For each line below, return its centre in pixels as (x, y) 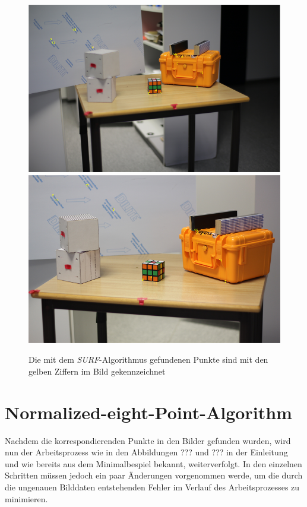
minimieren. (26, 498)
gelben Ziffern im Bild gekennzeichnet (97, 371)
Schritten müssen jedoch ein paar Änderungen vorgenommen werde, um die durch (154, 475)
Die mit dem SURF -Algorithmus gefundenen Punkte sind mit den (148, 359)
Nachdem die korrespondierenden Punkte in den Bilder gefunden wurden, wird (148, 440)
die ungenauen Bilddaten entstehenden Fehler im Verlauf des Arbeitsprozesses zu (152, 487)
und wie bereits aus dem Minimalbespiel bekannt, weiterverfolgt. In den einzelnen (153, 463)
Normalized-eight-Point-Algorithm (148, 412)
